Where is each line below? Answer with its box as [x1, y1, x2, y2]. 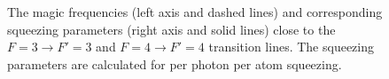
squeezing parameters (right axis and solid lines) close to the [7, 20, 336, 38]
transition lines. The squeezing [208, 37, 374, 56]
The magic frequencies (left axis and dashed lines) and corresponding [7, 3, 383, 20]
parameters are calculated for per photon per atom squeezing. [7, 54, 342, 73]
